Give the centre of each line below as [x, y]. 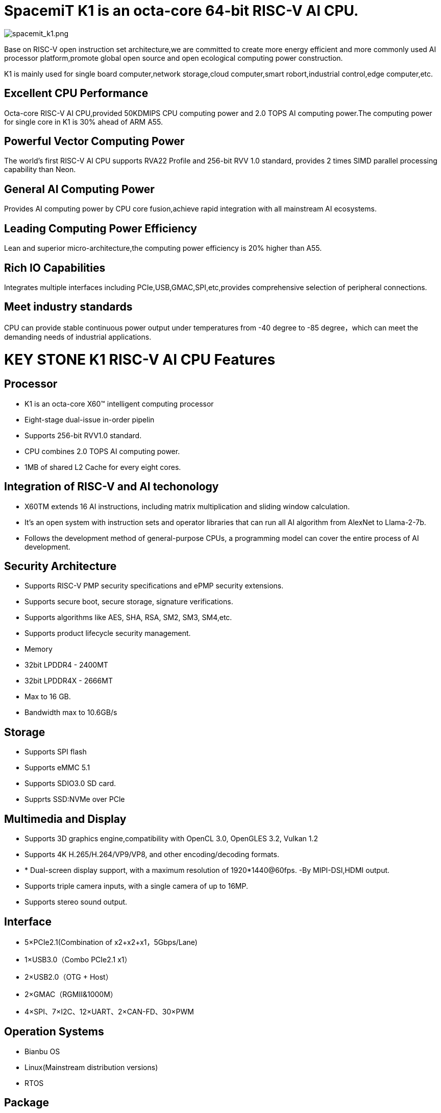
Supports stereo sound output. [76, 902]
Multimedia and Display [65, 819]
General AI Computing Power [79, 189]
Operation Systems [54, 1032]
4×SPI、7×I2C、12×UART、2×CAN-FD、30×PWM [109, 1011]
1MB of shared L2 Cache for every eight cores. [103, 467]
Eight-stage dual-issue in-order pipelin [90, 419]
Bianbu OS [42, 1051]
